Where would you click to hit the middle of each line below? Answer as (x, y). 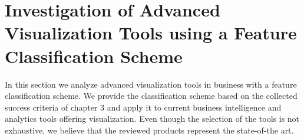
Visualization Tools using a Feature (151, 33)
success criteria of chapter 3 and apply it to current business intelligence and (143, 107)
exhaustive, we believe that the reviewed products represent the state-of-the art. (149, 130)
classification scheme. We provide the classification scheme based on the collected (151, 96)
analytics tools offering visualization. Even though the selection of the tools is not (152, 119)
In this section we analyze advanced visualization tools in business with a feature (151, 84)
